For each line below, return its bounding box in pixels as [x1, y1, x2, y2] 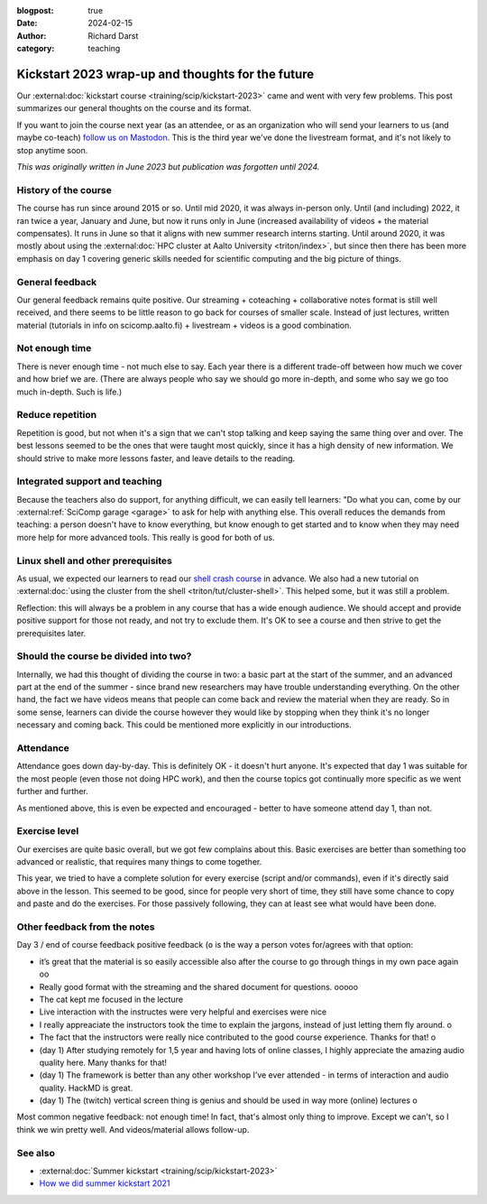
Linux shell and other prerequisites [16, 554, 173, 567]
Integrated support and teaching [16, 475, 162, 487]
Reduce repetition [16, 409, 97, 421]
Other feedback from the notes [16, 921, 155, 933]
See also [16, 1146, 56, 1159]
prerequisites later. [16, 627, 87, 638]
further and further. [16, 786, 89, 797]
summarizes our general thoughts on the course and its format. [16, 103, 252, 114]
